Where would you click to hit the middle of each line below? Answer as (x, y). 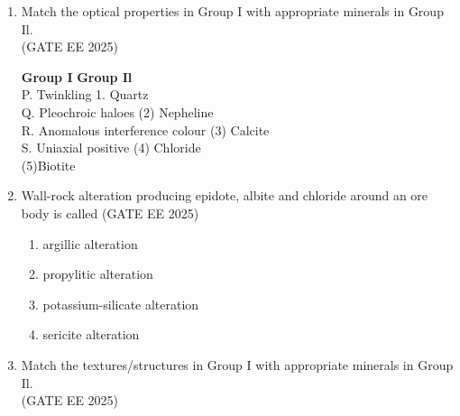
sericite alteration (91, 334)
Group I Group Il (77, 76)
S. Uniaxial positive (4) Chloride (111, 148)
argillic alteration (90, 243)
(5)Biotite (48, 165)
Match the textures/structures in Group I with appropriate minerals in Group (237, 364)
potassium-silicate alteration (121, 304)
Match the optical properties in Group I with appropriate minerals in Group (232, 11)
